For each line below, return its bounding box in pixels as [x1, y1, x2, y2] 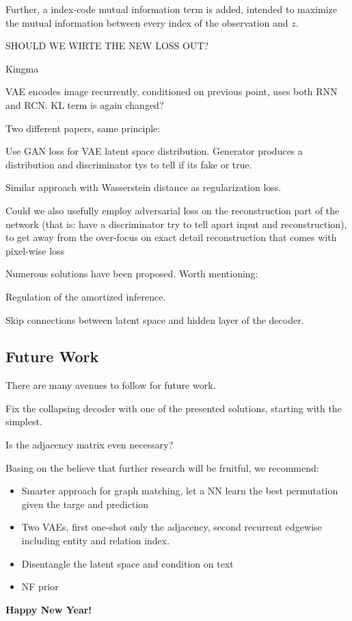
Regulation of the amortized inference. [5, 289, 166, 303]
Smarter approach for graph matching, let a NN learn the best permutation [21, 483, 338, 498]
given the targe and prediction [21, 496, 149, 511]
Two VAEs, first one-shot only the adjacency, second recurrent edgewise [21, 520, 322, 534]
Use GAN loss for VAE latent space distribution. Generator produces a [5, 144, 303, 158]
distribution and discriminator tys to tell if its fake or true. [5, 157, 252, 171]
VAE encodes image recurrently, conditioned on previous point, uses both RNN [5, 84, 338, 99]
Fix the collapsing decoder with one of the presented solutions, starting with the [5, 401, 342, 415]
